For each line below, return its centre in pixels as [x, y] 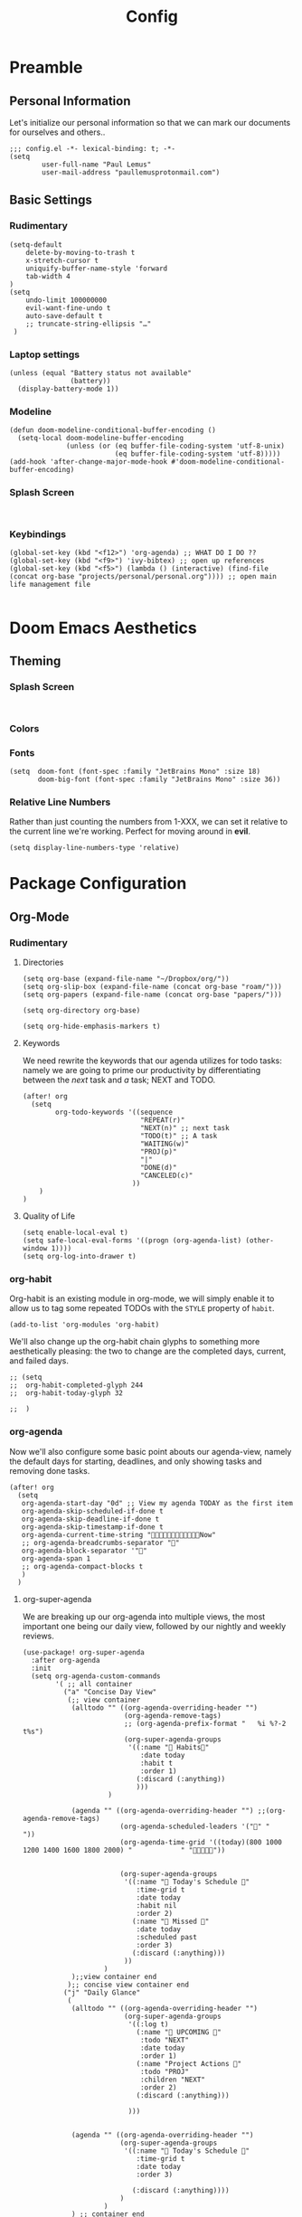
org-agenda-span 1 [56, 1558]
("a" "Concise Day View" [110, 1692]
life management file [50, 584]
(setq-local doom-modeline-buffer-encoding [100, 439]
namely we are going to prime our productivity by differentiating [141, 1071]
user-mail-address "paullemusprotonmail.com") [131, 173]
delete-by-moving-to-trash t [80, 252]
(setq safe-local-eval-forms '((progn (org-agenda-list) [132, 1241]
